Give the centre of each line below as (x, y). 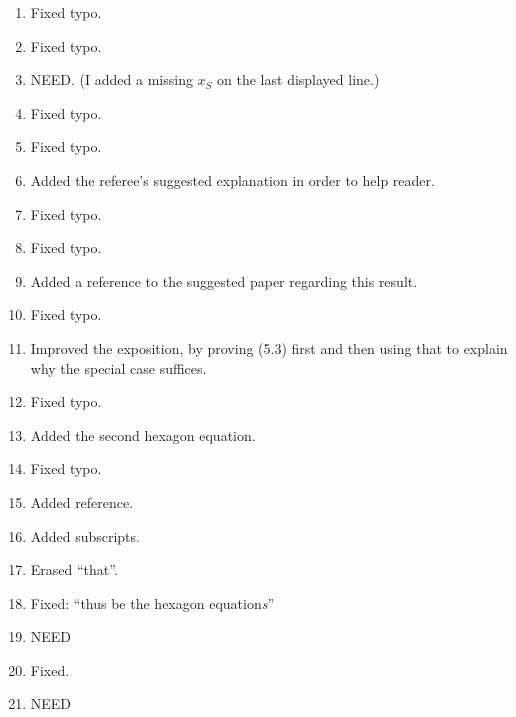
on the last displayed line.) (298, 79)
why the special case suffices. (118, 367)
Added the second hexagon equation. (143, 434)
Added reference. (82, 501)
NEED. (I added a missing (111, 79)
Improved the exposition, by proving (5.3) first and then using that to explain (269, 347)
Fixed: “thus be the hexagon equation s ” (152, 602)
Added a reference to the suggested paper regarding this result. (224, 280)
